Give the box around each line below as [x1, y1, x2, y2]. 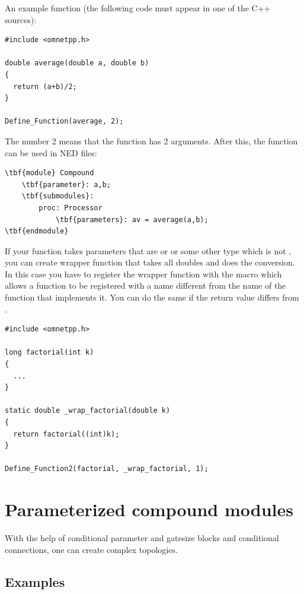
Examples [5, 572, 65, 590]
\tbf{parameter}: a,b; [21, 180, 111, 189]
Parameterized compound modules [5, 497, 293, 522]
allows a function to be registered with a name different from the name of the [5, 279, 286, 292]
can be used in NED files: [5, 146, 97, 159]
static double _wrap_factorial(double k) [5, 406, 171, 415]
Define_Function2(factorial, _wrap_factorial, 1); [5, 465, 209, 473]
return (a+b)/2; [13, 82, 77, 91]
